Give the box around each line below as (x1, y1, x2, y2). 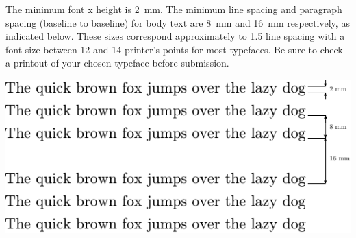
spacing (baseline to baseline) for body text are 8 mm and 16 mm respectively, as (5, 15, 350, 29)
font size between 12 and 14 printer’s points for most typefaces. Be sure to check (5, 42, 343, 56)
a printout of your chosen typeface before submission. (5, 56, 229, 70)
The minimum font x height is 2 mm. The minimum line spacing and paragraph (5, 2, 342, 16)
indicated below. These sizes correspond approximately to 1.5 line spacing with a (5, 29, 345, 43)
